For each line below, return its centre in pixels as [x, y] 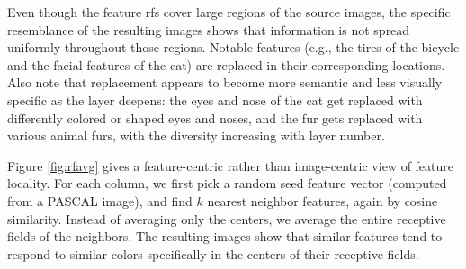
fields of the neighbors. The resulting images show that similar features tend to [225, 236]
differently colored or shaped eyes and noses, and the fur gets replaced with [215, 117]
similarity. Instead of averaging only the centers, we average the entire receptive [227, 218]
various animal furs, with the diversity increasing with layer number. [196, 135]
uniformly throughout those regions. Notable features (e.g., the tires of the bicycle [233, 47]
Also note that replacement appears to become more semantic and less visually [225, 82]
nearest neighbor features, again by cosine [323, 200]
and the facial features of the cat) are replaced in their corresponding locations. [226, 64]
